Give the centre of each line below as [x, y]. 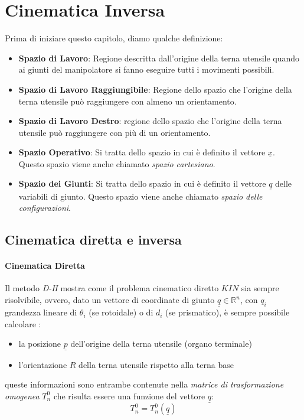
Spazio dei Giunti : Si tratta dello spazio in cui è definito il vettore [142, 183]
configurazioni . [45, 208]
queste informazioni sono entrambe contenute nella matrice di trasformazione [144, 384]
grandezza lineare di [41, 312]
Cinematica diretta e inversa [93, 240]
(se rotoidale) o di [121, 312]
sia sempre [260, 288]
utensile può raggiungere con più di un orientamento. [115, 132]
